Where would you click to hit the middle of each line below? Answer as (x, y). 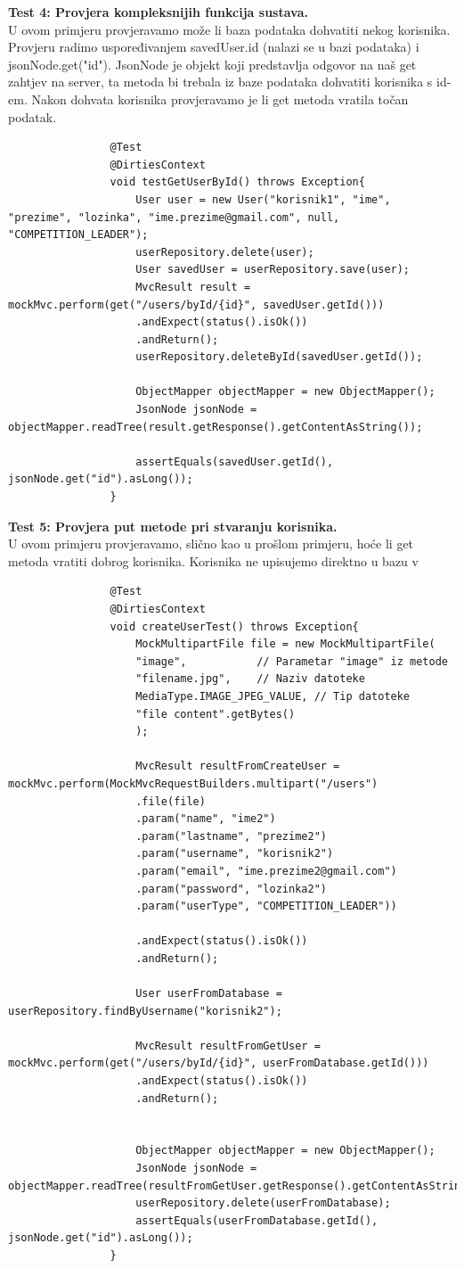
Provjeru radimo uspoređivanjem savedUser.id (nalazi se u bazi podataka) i (214, 47)
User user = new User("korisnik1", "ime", (263, 199)
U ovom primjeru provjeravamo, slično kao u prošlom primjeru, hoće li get (211, 543)
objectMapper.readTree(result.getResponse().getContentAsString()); (216, 427)
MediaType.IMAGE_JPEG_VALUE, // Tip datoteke (273, 696)
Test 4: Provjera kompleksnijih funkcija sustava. (158, 12)
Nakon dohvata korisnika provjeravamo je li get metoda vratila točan (220, 99)
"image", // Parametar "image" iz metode (292, 661)
